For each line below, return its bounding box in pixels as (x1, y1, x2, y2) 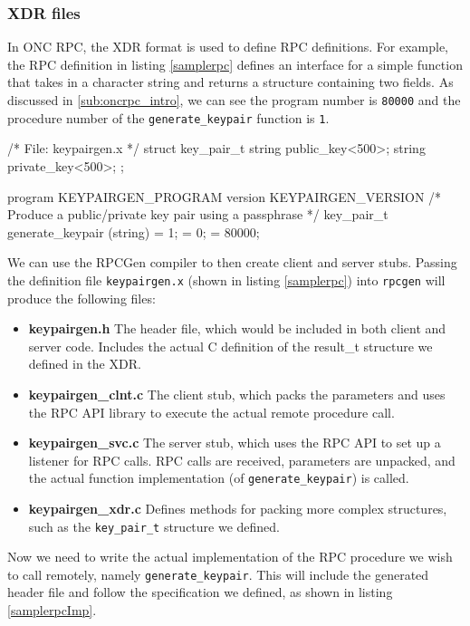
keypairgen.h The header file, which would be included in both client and (28, 319, 446, 338)
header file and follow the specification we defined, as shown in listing (7, 583, 393, 602)
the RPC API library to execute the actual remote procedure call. (28, 402, 395, 421)
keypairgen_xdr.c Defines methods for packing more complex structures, (28, 498, 447, 517)
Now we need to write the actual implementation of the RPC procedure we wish (7, 547, 453, 566)
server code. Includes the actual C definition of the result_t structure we (28, 336, 433, 355)
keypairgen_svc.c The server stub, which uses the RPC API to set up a (28, 433, 441, 452)
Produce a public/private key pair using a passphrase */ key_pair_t (7, 205, 388, 224)
